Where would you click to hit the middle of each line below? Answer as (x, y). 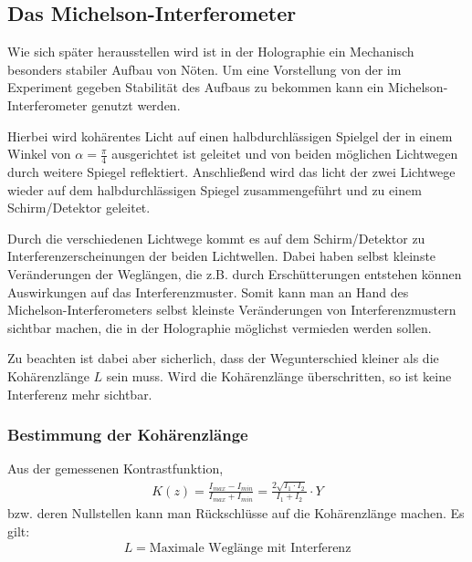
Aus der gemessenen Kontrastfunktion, (115, 468)
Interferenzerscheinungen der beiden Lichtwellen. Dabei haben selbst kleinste (222, 256)
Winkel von (39, 154)
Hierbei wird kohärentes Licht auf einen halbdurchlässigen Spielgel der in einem (230, 135)
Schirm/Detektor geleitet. (79, 208)
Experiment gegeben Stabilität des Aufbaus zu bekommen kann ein (196, 87)
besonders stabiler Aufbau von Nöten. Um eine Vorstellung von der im (205, 69)
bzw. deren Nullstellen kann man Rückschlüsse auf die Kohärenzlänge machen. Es (236, 513)
